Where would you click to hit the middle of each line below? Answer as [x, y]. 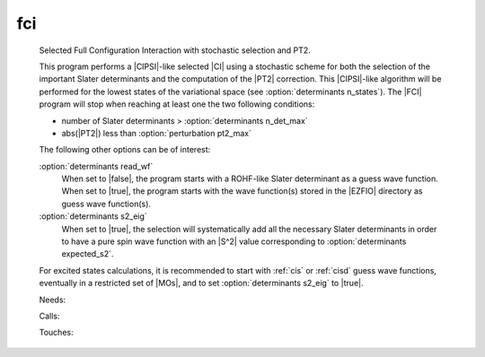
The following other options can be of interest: [125, 150]
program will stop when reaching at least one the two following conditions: [177, 104]
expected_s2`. [88, 254]
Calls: [49, 316]
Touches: [56, 333]
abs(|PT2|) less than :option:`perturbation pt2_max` [156, 133]
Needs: [53, 300]
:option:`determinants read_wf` [96, 166]
